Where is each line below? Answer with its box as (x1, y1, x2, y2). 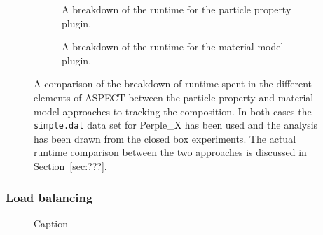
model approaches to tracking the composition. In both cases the (34, 104, 312, 118)
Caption (34, 215, 69, 230)
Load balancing (6, 188, 93, 206)
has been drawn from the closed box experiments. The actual (34, 131, 296, 145)
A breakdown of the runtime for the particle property (62, 2, 291, 16)
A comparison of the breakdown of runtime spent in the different (34, 76, 312, 91)
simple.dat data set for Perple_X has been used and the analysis (34, 117, 318, 132)
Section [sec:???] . (34, 159, 107, 173)
